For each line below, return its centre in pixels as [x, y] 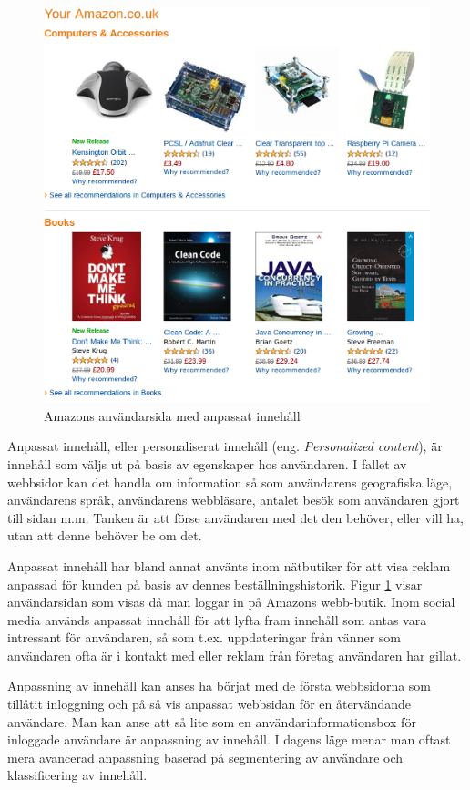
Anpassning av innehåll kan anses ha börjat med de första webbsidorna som [220, 686]
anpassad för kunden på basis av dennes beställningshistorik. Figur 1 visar [215, 584]
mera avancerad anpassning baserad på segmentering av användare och [205, 757]
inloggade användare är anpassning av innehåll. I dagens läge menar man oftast [229, 739]
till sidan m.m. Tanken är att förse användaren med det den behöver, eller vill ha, [235, 517]
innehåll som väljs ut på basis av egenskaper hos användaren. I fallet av [207, 463]
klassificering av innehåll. [77, 775]
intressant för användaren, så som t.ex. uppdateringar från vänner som [204, 637]
